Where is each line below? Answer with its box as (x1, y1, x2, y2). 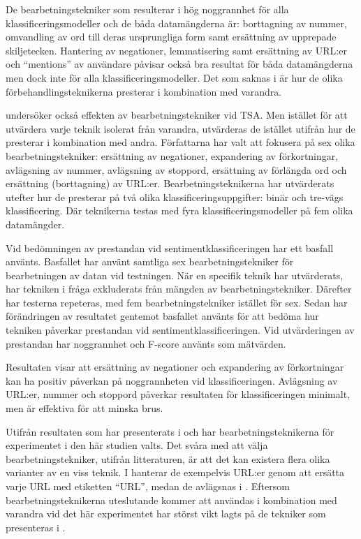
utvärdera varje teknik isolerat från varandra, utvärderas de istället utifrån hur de (6, 121, 355, 135)
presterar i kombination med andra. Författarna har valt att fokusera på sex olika (6, 135, 355, 149)
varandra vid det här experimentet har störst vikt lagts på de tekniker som (6, 506, 326, 521)
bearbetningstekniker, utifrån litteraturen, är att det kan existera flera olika (6, 451, 330, 466)
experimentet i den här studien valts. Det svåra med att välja (6, 438, 268, 452)
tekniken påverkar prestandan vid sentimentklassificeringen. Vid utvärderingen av (6, 323, 355, 337)
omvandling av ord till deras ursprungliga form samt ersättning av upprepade (6, 29, 337, 44)
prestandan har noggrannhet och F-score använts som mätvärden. (6, 336, 286, 350)
